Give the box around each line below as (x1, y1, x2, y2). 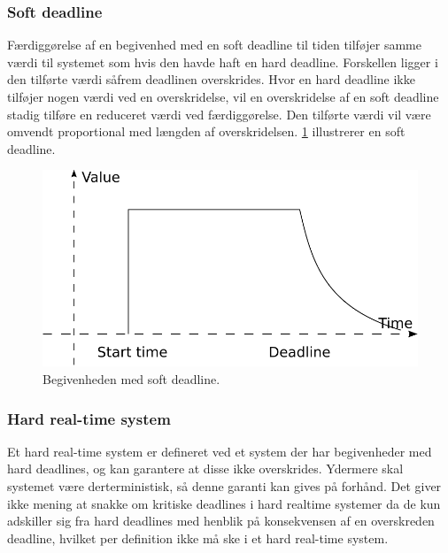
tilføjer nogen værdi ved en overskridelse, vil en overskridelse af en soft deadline (7, 88, 439, 105)
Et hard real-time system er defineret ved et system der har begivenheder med (7, 442, 432, 460)
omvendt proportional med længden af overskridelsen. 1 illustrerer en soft (7, 122, 406, 141)
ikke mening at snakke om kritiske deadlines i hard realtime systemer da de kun (7, 494, 441, 512)
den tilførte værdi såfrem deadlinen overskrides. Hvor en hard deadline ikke (7, 70, 415, 88)
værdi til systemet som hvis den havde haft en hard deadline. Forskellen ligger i (7, 52, 438, 71)
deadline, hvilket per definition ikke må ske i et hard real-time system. (7, 528, 389, 547)
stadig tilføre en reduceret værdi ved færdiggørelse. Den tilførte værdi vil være (7, 104, 431, 123)
